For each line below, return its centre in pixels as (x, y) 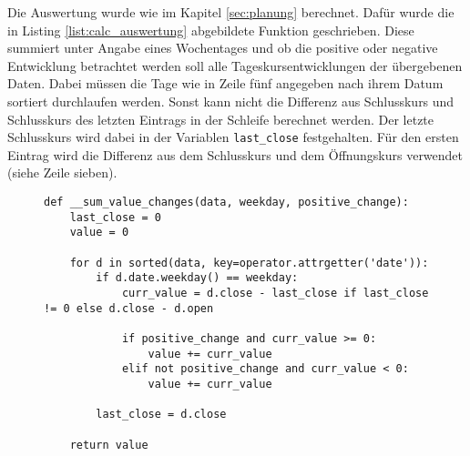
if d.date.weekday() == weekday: (197, 278)
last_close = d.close (161, 415)
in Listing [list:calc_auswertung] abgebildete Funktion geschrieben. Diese (211, 30)
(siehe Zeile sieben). (62, 172)
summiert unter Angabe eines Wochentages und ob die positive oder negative (223, 48)
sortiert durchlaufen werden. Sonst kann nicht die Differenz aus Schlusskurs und (231, 101)
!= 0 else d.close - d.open (129, 308)
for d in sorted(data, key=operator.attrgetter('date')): (249, 263)
